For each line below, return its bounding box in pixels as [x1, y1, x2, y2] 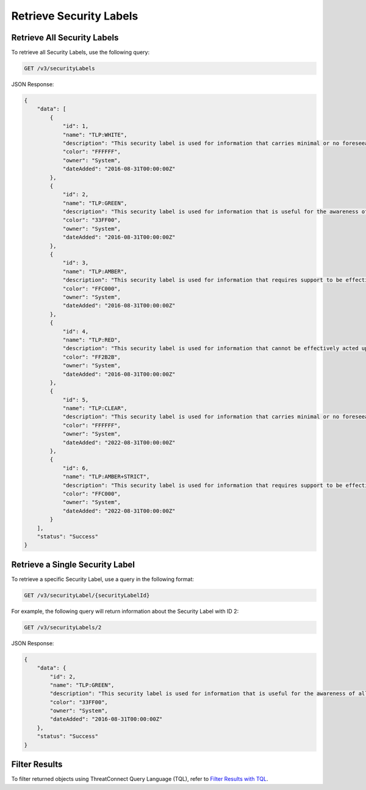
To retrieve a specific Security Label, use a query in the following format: [11, 575, 195, 583]
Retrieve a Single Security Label [11, 559, 135, 569]
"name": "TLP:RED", [62, 336, 121, 343]
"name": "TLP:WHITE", [62, 131, 127, 138]
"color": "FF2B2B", [62, 353, 121, 360]
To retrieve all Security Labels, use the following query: [11, 49, 150, 56]
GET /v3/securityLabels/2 [24, 624, 102, 631]
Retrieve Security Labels [11, 9, 138, 23]
